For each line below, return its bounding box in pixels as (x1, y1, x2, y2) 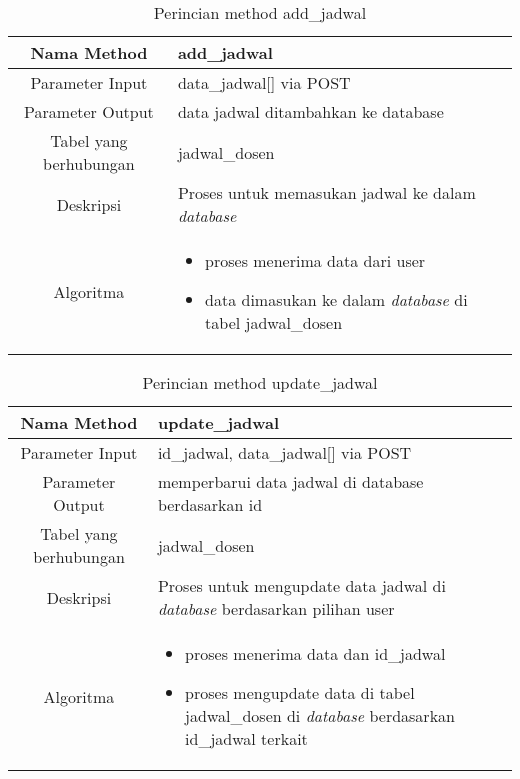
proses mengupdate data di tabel (185, 681, 415, 704)
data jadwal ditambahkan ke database (177, 100, 444, 123)
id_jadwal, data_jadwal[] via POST (157, 441, 412, 464)
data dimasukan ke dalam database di (205, 288, 468, 311)
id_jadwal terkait (185, 727, 308, 750)
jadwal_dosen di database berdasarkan (185, 704, 455, 727)
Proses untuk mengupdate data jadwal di (157, 574, 446, 597)
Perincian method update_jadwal (142, 371, 378, 394)
